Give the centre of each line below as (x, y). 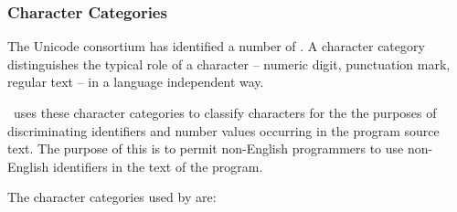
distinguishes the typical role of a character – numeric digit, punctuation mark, (229, 64)
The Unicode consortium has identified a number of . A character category (216, 46)
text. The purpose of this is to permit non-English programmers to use (206, 148)
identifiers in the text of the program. (158, 166)
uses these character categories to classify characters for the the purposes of (225, 112)
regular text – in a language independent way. (136, 82)
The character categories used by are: (112, 197)
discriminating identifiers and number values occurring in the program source (223, 130)
